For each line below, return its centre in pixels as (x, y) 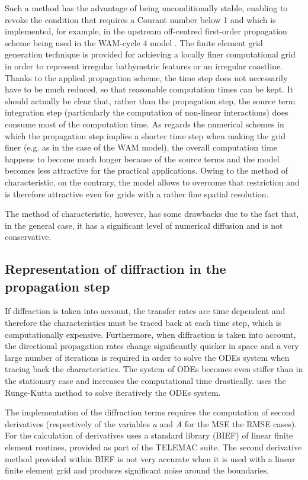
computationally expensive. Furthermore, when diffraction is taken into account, (150, 334)
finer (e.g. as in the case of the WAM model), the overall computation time (141, 147)
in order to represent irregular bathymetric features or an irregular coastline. (144, 65)
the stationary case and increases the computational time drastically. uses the (145, 381)
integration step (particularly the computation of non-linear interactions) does (147, 112)
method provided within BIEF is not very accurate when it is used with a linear (150, 458)
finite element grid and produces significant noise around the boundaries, (137, 470)
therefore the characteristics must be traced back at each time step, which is (143, 323)
